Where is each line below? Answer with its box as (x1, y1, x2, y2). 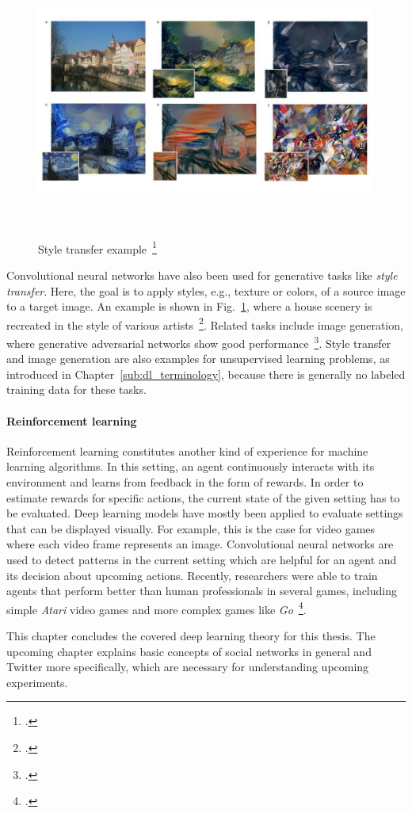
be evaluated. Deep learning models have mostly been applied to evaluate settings (6, 505, 403, 521)
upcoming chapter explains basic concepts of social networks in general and (6, 643, 372, 659)
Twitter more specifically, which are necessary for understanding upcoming (6, 658, 369, 675)
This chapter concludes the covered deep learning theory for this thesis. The (6, 628, 376, 644)
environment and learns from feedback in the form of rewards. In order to (6, 474, 364, 490)
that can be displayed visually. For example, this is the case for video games (6, 520, 376, 536)
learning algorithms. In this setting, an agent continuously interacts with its (6, 458, 375, 475)
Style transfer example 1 (38, 238, 157, 257)
